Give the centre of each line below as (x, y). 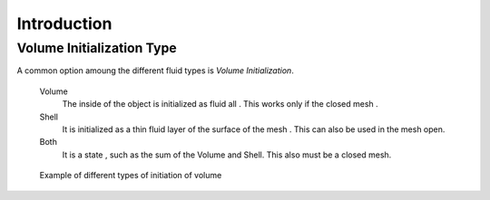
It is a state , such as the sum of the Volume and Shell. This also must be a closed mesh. (227, 155)
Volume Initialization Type (97, 48)
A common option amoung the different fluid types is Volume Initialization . (155, 71)
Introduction (64, 24)
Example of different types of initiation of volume (131, 176)
